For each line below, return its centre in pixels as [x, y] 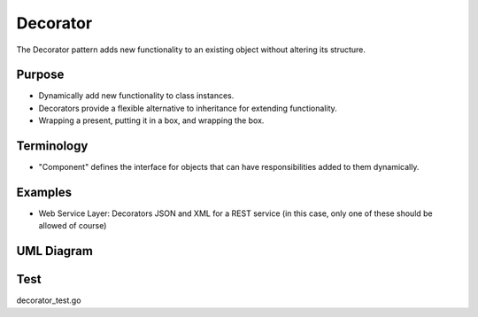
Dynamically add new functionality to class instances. [136, 96]
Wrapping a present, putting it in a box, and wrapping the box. [151, 120]
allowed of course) [73, 226]
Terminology [52, 146]
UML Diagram [54, 251]
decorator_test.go [49, 300]
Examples [44, 192]
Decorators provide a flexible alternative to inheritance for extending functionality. [188, 108]
